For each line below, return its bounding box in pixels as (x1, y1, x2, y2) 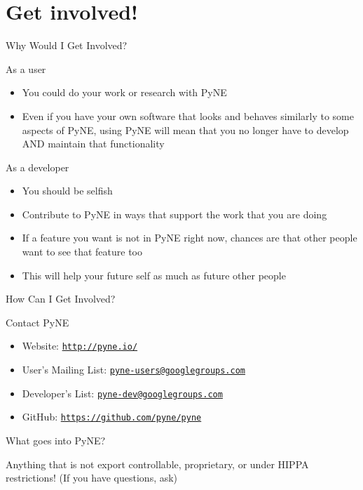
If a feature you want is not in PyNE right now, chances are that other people (22, 230, 357, 245)
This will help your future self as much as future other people (22, 267, 286, 282)
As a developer (6, 159, 69, 174)
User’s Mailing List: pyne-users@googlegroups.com (22, 362, 246, 377)
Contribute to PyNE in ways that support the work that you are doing (22, 206, 327, 221)
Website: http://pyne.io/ (22, 338, 138, 353)
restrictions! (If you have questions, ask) (6, 470, 178, 485)
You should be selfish (22, 183, 113, 198)
